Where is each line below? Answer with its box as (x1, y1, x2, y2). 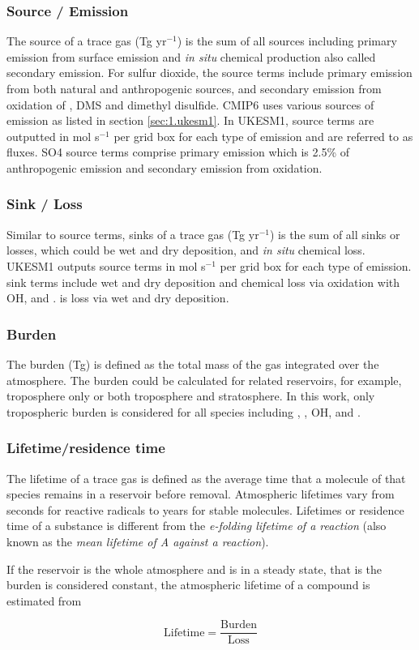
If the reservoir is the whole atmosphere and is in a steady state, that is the (6, 560, 383, 577)
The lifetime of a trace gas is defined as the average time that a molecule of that (6, 469, 406, 486)
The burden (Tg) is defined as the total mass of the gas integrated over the (6, 355, 379, 372)
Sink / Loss (6, 194, 83, 214)
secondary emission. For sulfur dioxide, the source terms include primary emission (6, 64, 413, 81)
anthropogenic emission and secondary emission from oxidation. (6, 159, 323, 176)
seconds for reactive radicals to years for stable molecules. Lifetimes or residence (6, 501, 404, 518)
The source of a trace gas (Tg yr (6, 32, 167, 49)
